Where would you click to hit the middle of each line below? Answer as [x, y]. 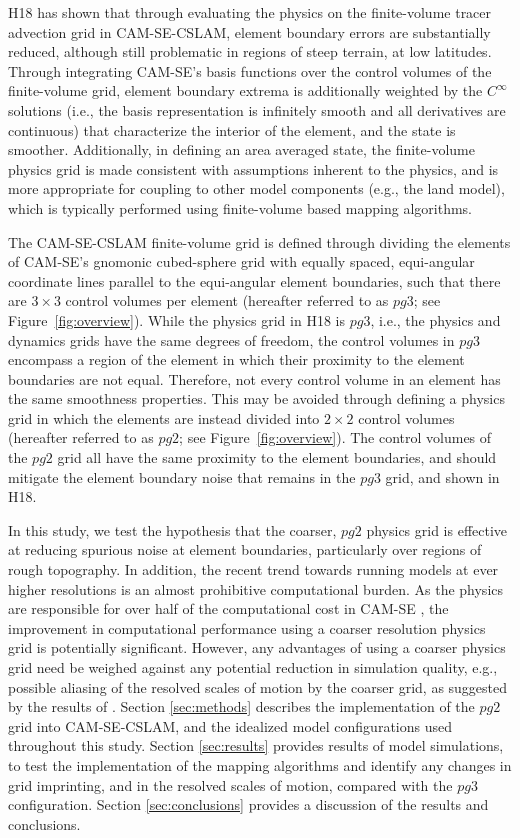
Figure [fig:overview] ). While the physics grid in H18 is [176, 319]
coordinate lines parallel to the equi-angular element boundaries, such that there [254, 280]
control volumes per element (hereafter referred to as [227, 300]
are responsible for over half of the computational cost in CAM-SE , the [228, 608]
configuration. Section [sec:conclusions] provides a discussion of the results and [248, 804]
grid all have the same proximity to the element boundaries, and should [277, 457]
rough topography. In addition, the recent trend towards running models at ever [253, 569]
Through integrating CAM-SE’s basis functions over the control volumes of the [250, 70]
